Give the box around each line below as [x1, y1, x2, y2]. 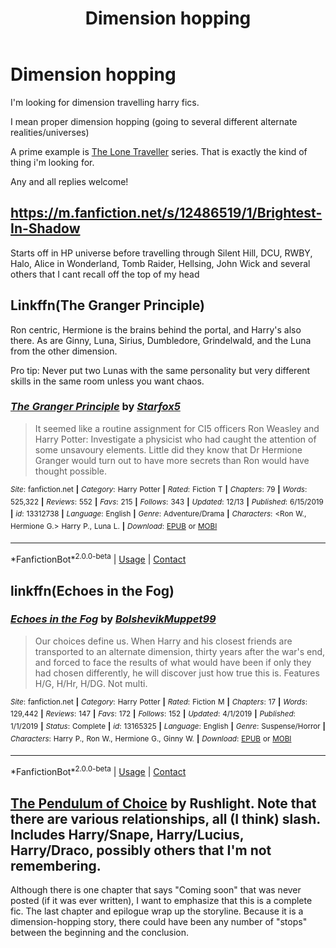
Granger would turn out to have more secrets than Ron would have [34, 454, 310, 466]
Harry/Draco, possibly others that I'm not [10, 842, 272, 859]
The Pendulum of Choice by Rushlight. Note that [10, 795, 317, 812]
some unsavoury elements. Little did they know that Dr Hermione [34, 443, 303, 456]
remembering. [10, 857, 102, 874]
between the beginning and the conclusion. [10, 926, 190, 938]
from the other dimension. [10, 345, 118, 357]
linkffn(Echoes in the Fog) [10, 582, 175, 599]
